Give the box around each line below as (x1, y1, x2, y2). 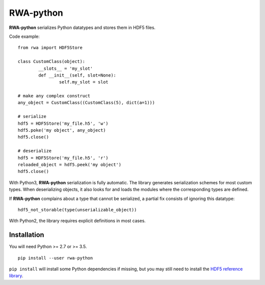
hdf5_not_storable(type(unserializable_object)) (18, 207, 137, 212)
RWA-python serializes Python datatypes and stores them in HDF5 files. (9, 25, 156, 30)
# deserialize (18, 148, 52, 154)
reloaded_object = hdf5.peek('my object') (18, 162, 122, 167)
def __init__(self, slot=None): (38, 72, 116, 78)
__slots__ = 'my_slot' (38, 65, 93, 71)
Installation (9, 231, 44, 239)
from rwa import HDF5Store (18, 45, 83, 51)
